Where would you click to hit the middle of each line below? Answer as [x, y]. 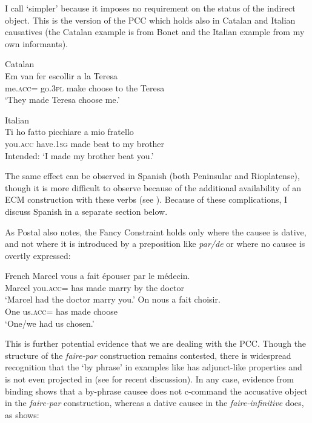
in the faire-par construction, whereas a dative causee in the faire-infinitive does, [154, 403]
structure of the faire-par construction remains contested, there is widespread [148, 355]
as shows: [22, 414]
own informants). [36, 43]
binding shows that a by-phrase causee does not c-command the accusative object [156, 391]
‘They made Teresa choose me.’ [62, 100]
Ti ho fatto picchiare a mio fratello [69, 132]
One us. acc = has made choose [61, 311]
